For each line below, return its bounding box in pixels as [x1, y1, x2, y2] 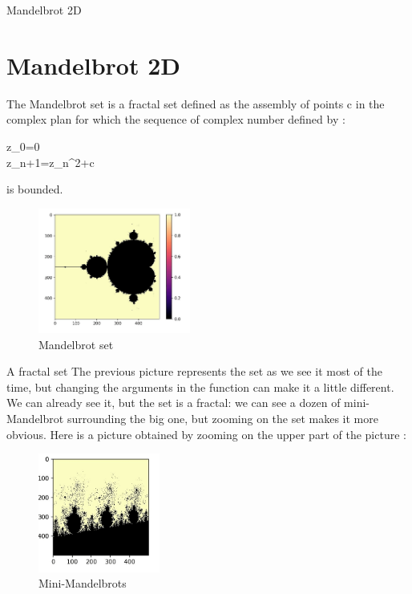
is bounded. [6, 181, 63, 197]
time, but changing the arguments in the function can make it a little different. [6, 378, 394, 395]
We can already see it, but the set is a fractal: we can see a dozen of [6, 394, 341, 411]
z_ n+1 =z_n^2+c [6, 153, 95, 170]
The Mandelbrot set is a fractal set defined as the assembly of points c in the [6, 95, 385, 112]
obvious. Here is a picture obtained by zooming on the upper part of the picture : [6, 425, 406, 442]
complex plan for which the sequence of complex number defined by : [6, 111, 345, 128]
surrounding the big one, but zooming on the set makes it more [67, 410, 378, 427]
